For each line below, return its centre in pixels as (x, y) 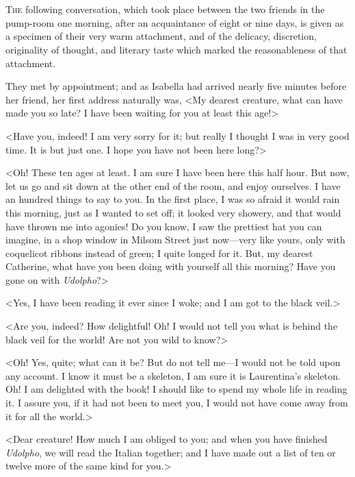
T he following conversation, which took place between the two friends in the (165, 9)
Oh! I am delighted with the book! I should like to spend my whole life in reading (176, 389)
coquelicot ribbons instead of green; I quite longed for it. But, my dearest (159, 253)
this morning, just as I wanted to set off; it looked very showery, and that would (173, 212)
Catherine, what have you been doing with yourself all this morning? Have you (171, 266)
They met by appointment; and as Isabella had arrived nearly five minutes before (176, 86)
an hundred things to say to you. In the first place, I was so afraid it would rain (173, 199)
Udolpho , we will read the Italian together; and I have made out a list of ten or (171, 452)
